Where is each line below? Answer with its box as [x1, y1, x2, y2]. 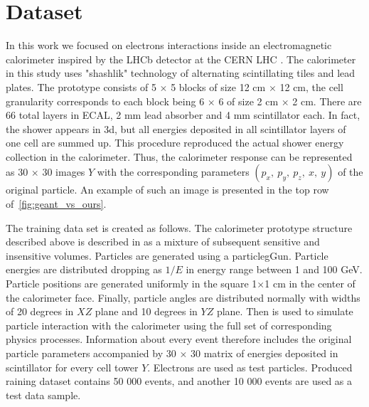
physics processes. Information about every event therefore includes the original [6, 332, 352, 347]
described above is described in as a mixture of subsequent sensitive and [6, 234, 320, 249]
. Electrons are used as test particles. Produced [147, 359, 353, 374]
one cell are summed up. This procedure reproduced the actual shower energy [6, 135, 344, 150]
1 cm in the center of [264, 276, 355, 291]
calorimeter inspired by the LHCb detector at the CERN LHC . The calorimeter [6, 51, 356, 66]
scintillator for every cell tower [6, 359, 139, 374]
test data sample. [6, 387, 81, 402]
